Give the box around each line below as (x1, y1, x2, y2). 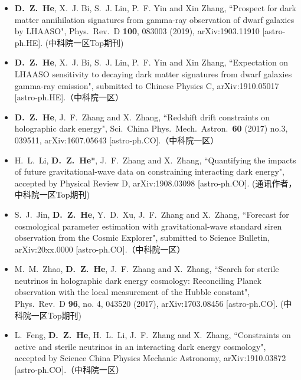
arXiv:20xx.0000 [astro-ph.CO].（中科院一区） (14, 243, 185, 255)
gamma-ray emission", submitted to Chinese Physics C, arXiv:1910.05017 (14, 79, 279, 91)
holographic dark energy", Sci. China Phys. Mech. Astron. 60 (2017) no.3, (14, 122, 288, 135)
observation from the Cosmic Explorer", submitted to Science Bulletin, (14, 231, 270, 244)
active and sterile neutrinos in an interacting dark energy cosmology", (14, 340, 266, 352)
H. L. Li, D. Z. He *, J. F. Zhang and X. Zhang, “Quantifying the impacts (14, 153, 296, 166)
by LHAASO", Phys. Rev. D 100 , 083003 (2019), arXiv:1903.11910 (14, 25, 260, 37)
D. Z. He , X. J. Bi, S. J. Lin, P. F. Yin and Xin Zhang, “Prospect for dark (14, 2, 296, 14)
